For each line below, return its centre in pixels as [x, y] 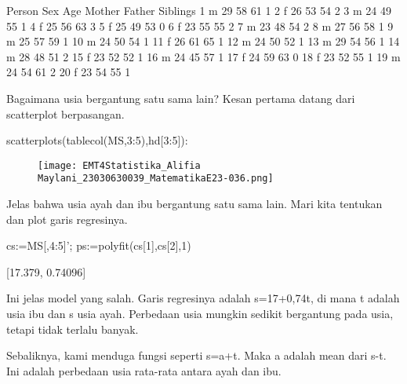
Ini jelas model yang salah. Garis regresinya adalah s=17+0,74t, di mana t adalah [203, 298]
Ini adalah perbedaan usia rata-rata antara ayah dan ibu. [144, 370]
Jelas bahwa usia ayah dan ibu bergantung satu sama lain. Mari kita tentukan [194, 204]
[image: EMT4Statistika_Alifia [119, 165]
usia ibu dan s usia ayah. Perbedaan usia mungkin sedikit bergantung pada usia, [200, 314]
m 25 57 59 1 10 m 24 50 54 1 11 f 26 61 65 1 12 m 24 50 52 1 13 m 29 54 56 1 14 [203, 41]
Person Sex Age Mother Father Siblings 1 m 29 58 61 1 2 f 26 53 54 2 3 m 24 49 [199, 10]
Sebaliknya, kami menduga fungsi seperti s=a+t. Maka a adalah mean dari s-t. [196, 355]
